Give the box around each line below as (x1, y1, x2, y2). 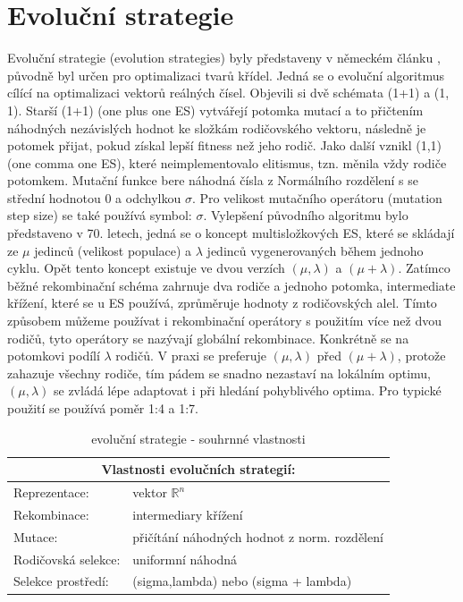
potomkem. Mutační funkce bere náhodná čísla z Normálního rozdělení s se (7, 171, 419, 190)
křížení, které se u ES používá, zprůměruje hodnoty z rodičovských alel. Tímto (7, 293, 437, 312)
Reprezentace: (13, 483, 89, 502)
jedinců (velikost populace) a (34, 241, 192, 259)
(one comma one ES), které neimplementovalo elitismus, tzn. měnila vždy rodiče (7, 153, 447, 172)
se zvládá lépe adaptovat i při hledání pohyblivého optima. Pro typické (53, 381, 442, 400)
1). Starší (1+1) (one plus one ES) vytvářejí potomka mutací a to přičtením (7, 100, 424, 119)
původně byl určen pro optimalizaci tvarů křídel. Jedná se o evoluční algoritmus (7, 65, 445, 84)
